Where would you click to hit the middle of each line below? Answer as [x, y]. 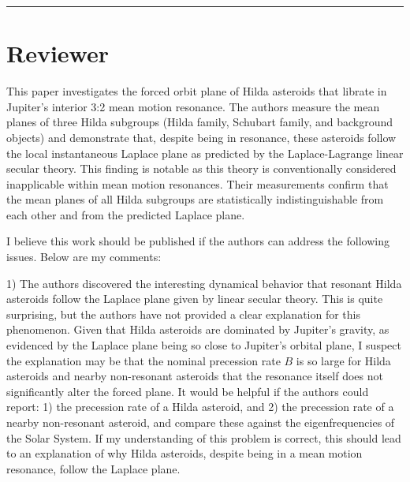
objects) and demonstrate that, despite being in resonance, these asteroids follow [201, 137]
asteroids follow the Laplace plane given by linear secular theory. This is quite [195, 299]
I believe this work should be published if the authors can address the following [198, 241]
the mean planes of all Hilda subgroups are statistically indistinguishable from [195, 199]
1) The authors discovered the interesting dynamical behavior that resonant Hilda [204, 283]
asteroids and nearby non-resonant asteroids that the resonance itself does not [195, 376]
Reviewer [58, 53]
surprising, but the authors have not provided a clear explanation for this [183, 314]
